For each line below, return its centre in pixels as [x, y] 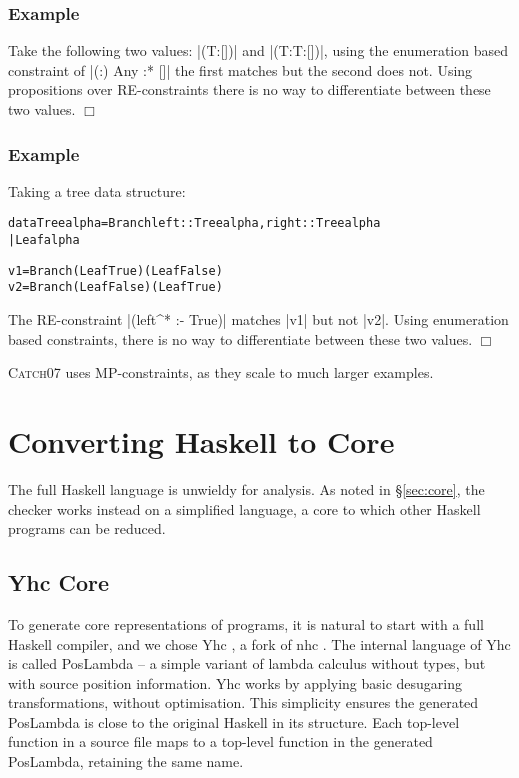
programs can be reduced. [87, 528]
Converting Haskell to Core [201, 441]
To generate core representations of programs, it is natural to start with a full [246, 623]
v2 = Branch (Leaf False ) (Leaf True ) [115, 287]
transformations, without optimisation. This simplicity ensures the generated [243, 702]
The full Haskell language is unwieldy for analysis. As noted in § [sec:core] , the [246, 488]
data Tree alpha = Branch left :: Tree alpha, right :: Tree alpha [194, 223]
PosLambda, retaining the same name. [126, 761]
